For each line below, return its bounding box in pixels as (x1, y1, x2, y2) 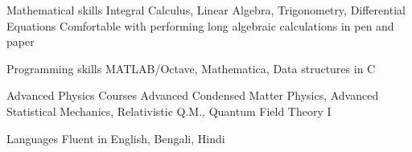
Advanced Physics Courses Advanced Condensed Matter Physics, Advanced (6, 87, 379, 104)
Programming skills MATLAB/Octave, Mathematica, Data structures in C (6, 60, 376, 76)
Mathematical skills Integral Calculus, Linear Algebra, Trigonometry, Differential (6, 2, 406, 18)
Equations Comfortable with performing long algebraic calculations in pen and (6, 17, 394, 34)
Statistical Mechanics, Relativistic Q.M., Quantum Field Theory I (6, 102, 332, 119)
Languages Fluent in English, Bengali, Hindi (6, 129, 225, 146)
